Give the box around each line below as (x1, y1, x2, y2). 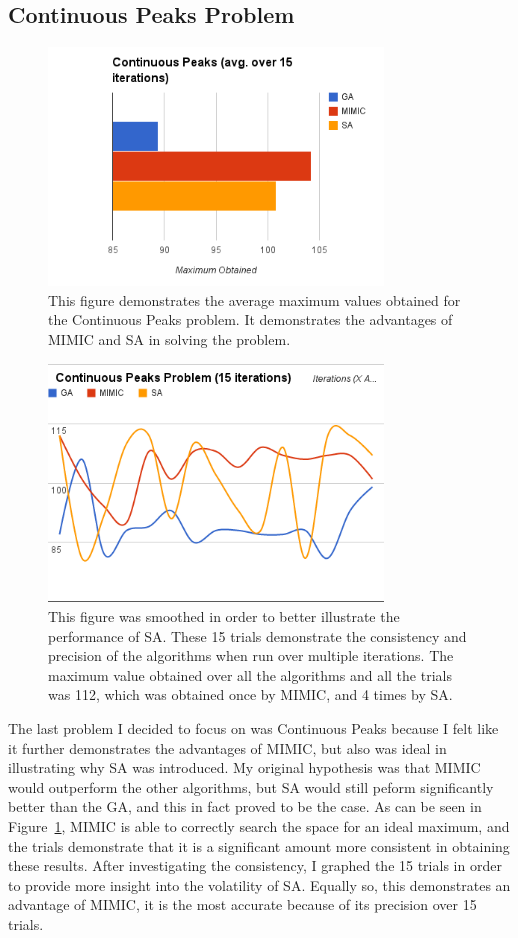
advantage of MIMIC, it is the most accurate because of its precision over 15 (8, 894, 477, 915)
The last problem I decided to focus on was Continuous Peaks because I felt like (8, 717, 499, 738)
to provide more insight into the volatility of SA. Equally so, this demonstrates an (8, 874, 511, 895)
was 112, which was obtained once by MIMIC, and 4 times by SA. (48, 684, 453, 705)
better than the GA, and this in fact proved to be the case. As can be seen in (8, 796, 482, 817)
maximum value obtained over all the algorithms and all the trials (48, 664, 452, 685)
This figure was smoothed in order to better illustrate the (48, 606, 400, 627)
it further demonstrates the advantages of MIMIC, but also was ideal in (8, 737, 447, 758)
